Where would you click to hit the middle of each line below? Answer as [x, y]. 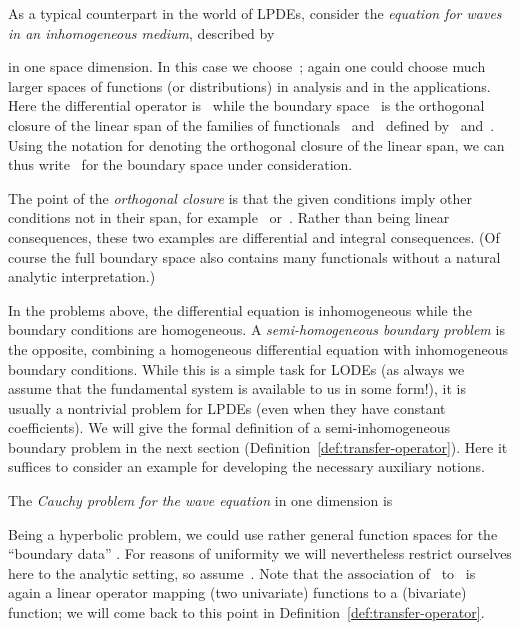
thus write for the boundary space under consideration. [180, 164]
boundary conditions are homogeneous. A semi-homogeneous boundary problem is [256, 329]
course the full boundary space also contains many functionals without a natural [254, 256]
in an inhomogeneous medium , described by [141, 32]
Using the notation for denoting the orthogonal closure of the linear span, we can [256, 144]
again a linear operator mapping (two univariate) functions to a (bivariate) [237, 592]
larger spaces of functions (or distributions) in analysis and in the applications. [249, 85]
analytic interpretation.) [82, 276]
